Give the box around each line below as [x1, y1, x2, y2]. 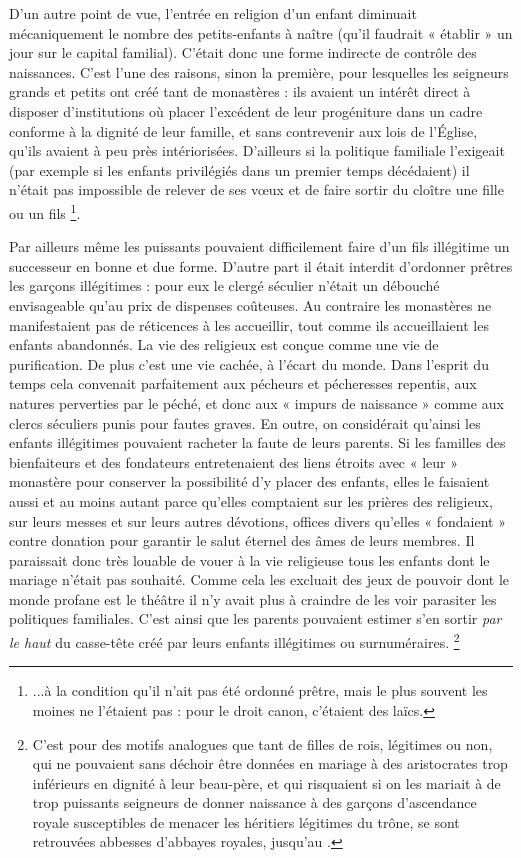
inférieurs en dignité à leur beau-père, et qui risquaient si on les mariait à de [32, 772, 501, 793]
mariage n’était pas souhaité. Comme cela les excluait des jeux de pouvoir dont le [9, 569, 510, 590]
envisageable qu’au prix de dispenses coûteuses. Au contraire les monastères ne [9, 294, 492, 315]
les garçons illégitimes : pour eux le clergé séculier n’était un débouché [9, 275, 440, 296]
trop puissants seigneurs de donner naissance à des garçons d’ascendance [32, 792, 477, 813]
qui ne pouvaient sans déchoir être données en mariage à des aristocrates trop [32, 753, 508, 774]
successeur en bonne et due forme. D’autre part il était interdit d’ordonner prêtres [9, 255, 513, 276]
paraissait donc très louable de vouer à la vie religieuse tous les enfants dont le [9, 549, 490, 570]
